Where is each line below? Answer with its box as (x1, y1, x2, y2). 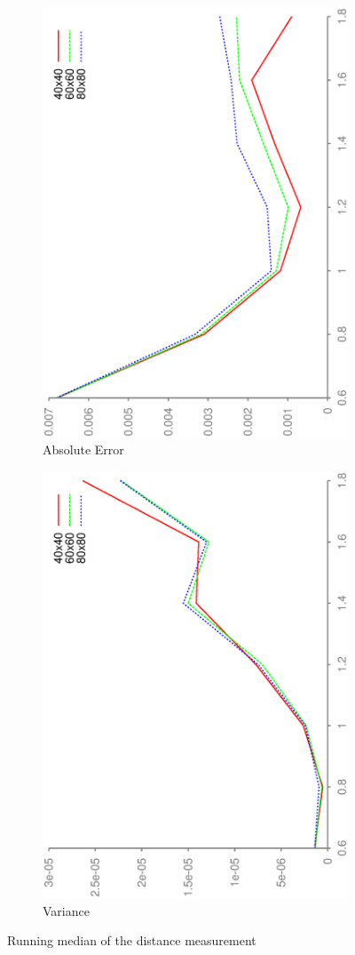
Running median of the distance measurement (7, 931, 256, 950)
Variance (43, 901, 90, 919)
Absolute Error (43, 440, 124, 459)
